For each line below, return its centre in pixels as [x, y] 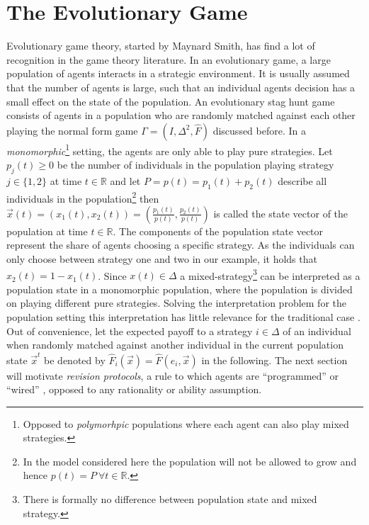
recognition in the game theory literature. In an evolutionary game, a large [169, 59]
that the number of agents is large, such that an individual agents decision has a [181, 87]
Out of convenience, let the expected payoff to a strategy [130, 331]
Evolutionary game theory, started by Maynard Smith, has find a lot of [161, 46]
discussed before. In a [259, 130]
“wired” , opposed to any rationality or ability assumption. [134, 389]
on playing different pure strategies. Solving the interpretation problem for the [176, 303]
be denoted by [75, 360]
